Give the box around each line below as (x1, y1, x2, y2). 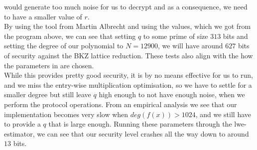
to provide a (4, 119, 41, 129)
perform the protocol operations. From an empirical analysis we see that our (4, 99, 237, 109)
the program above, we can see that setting (4, 30, 136, 41)
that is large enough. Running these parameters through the (48, 119, 232, 129)
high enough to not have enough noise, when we (99, 89, 245, 100)
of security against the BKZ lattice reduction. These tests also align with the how (4, 50, 253, 60)
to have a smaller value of (4, 11, 82, 21)
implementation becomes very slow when (4, 109, 128, 119)
